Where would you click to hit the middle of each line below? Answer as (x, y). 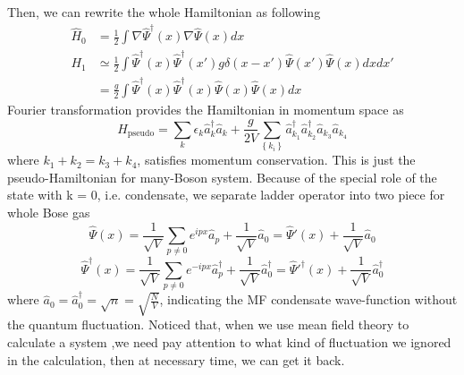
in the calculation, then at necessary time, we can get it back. (176, 359)
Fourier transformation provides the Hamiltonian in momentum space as (206, 109)
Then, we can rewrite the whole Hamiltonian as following (164, 12)
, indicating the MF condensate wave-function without (308, 299)
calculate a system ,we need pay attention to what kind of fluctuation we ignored (229, 342)
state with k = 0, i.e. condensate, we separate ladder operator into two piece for (226, 195)
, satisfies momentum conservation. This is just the (276, 160)
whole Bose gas (49, 213)
